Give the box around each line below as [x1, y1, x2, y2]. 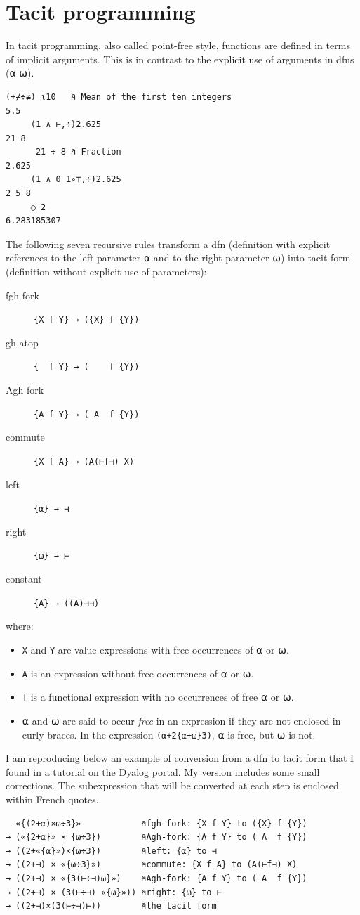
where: [6, 618, 34, 633]
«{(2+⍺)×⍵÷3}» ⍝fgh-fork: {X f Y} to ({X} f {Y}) [15, 818, 307, 829]
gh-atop [6, 335, 39, 349]
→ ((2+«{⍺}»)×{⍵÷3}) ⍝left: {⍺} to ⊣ [6, 845, 217, 856]
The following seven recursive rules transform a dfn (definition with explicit [6, 236, 331, 251]
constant [6, 571, 42, 586]
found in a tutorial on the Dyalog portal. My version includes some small [6, 764, 320, 779]
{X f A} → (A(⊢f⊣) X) [34, 456, 135, 467]
